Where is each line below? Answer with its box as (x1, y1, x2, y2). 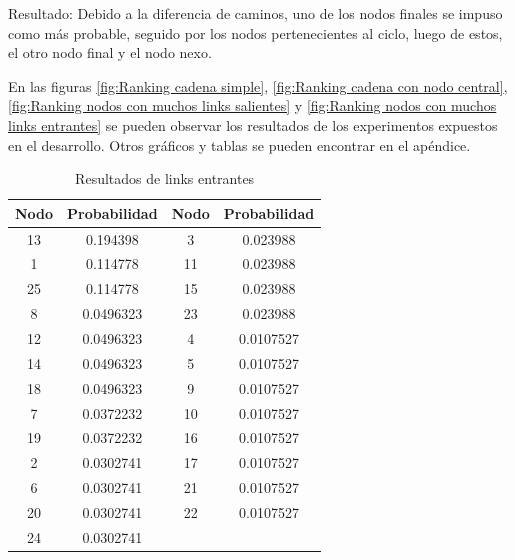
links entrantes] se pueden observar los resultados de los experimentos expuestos (8, 114, 498, 135)
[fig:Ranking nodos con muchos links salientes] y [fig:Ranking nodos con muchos (8, 95, 497, 116)
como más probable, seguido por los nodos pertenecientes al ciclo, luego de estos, (8, 22, 503, 43)
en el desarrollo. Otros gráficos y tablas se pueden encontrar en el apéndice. (8, 134, 471, 155)
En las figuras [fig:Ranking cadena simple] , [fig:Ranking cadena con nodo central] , (8, 75, 508, 96)
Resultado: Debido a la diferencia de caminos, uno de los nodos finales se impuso (8, 3, 503, 23)
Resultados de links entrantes (75, 168, 255, 189)
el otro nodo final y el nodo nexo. (8, 42, 212, 63)
